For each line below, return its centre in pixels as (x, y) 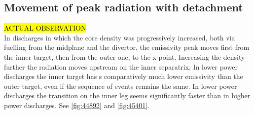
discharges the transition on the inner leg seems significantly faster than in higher (127, 95)
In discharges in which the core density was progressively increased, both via (120, 37)
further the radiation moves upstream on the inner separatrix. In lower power (121, 66)
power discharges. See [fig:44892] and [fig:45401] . (77, 105)
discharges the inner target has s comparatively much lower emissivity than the (124, 76)
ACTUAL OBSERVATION (45, 28)
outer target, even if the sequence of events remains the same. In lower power (121, 86)
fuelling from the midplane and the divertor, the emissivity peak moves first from (127, 47)
